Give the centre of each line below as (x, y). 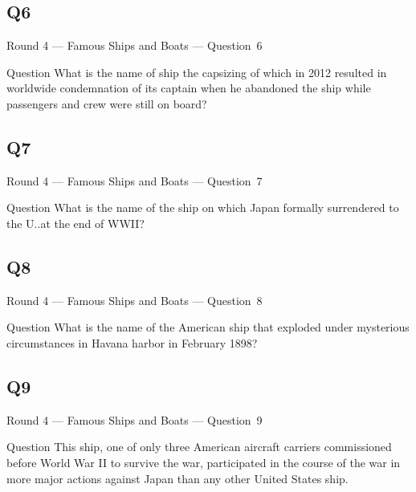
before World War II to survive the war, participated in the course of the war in (204, 462)
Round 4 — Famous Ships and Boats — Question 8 (135, 300)
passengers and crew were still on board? (107, 103)
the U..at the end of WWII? (75, 223)
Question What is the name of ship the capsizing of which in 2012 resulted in (197, 72)
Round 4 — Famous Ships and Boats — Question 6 (135, 45)
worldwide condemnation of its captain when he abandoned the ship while (189, 88)
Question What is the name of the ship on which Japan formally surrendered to (203, 207)
